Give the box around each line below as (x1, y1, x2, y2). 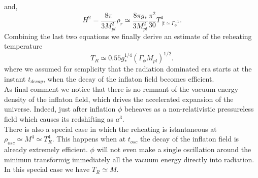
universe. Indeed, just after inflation (4, 103, 116, 114)
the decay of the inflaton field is (140, 133, 239, 144)
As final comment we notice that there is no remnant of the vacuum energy (4, 84, 239, 94)
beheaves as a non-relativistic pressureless (124, 103, 254, 114)
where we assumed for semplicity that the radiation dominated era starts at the (4, 63, 252, 74)
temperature (4, 41, 43, 51)
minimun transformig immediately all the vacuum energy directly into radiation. (4, 154, 254, 164)
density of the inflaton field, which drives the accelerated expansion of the (4, 93, 234, 104)
